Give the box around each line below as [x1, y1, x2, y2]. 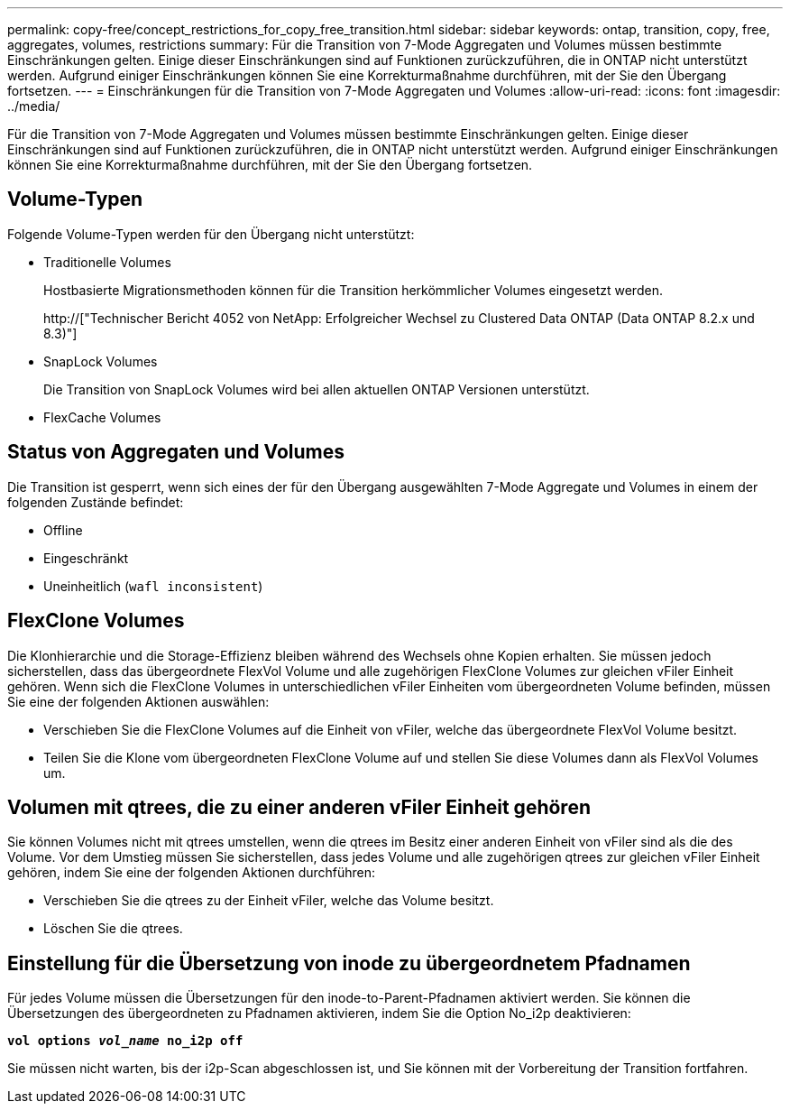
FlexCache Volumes [43, 409, 161, 425]
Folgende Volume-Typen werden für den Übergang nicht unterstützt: [7, 226, 415, 242]
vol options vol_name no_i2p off [7, 1033, 243, 1049]
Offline [43, 522, 83, 538]
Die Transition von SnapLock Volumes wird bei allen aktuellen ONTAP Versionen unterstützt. [43, 381, 590, 397]
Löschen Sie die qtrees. [43, 921, 183, 937]
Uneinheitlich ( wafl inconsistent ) [43, 578, 263, 594]
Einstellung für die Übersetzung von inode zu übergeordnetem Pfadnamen [7, 951, 691, 975]
